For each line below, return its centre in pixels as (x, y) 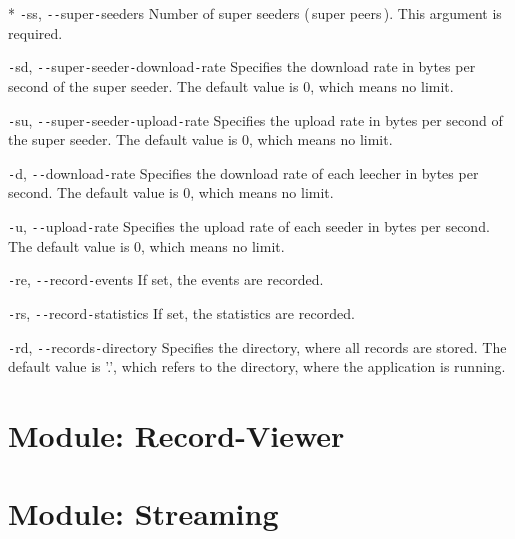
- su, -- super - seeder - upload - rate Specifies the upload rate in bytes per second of (255, 119)
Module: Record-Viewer (176, 435)
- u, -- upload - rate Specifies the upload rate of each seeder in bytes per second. (249, 226)
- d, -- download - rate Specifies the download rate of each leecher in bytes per (243, 172)
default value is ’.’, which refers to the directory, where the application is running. (257, 366)
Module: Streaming (143, 513)
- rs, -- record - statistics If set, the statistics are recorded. (181, 312)
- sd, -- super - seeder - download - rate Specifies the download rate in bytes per (242, 66)
